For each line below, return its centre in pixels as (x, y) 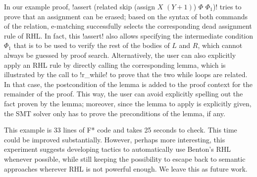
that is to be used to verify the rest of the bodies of (92, 45)
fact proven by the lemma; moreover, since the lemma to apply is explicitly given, (128, 103)
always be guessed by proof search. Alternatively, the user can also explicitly (120, 55)
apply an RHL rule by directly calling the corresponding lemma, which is (115, 65)
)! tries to (227, 6)
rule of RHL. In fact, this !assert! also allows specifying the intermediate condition (129, 35)
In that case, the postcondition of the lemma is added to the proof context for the (128, 84)
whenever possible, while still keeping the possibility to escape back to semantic (125, 158)
